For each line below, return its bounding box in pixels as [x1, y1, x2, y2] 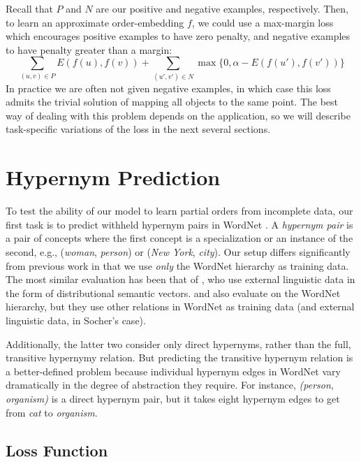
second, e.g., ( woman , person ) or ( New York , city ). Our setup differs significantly [6, 244, 351, 259]
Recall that [6, 1, 53, 15]
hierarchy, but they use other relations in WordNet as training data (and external [6, 299, 355, 314]
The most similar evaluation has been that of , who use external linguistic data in [6, 272, 355, 287]
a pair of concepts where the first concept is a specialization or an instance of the [6, 231, 353, 245]
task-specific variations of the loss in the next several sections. [6, 122, 271, 136]
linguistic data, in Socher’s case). [6, 312, 146, 327]
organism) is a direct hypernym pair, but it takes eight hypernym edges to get [6, 391, 340, 405]
